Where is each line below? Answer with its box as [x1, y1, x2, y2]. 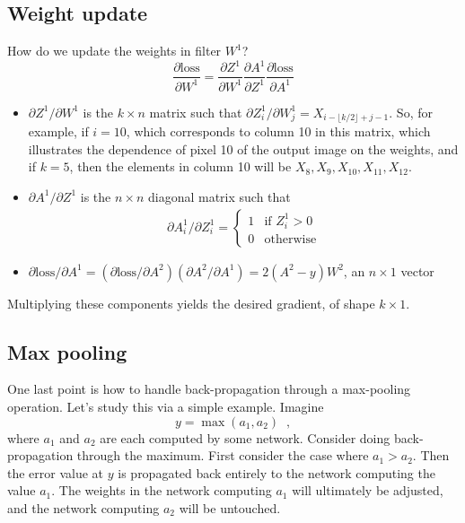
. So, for [389, 102, 433, 121]
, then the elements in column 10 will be [69, 157, 292, 176]
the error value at [7, 463, 104, 482]
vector [400, 261, 434, 280]
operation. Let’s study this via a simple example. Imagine [7, 397, 324, 415]
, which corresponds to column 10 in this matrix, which [126, 122, 431, 141]
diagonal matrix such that [147, 187, 291, 205]
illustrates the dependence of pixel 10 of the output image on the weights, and [28, 139, 459, 158]
